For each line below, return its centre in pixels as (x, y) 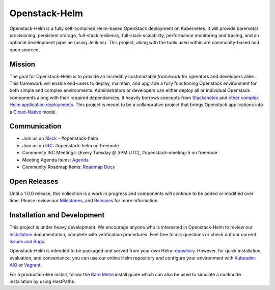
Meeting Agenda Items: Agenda (56, 159)
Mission (22, 64)
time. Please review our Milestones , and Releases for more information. (84, 201)
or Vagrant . (30, 265)
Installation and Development (57, 215)
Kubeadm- (246, 258)
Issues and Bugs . (28, 242)
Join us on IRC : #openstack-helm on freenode (71, 145)
